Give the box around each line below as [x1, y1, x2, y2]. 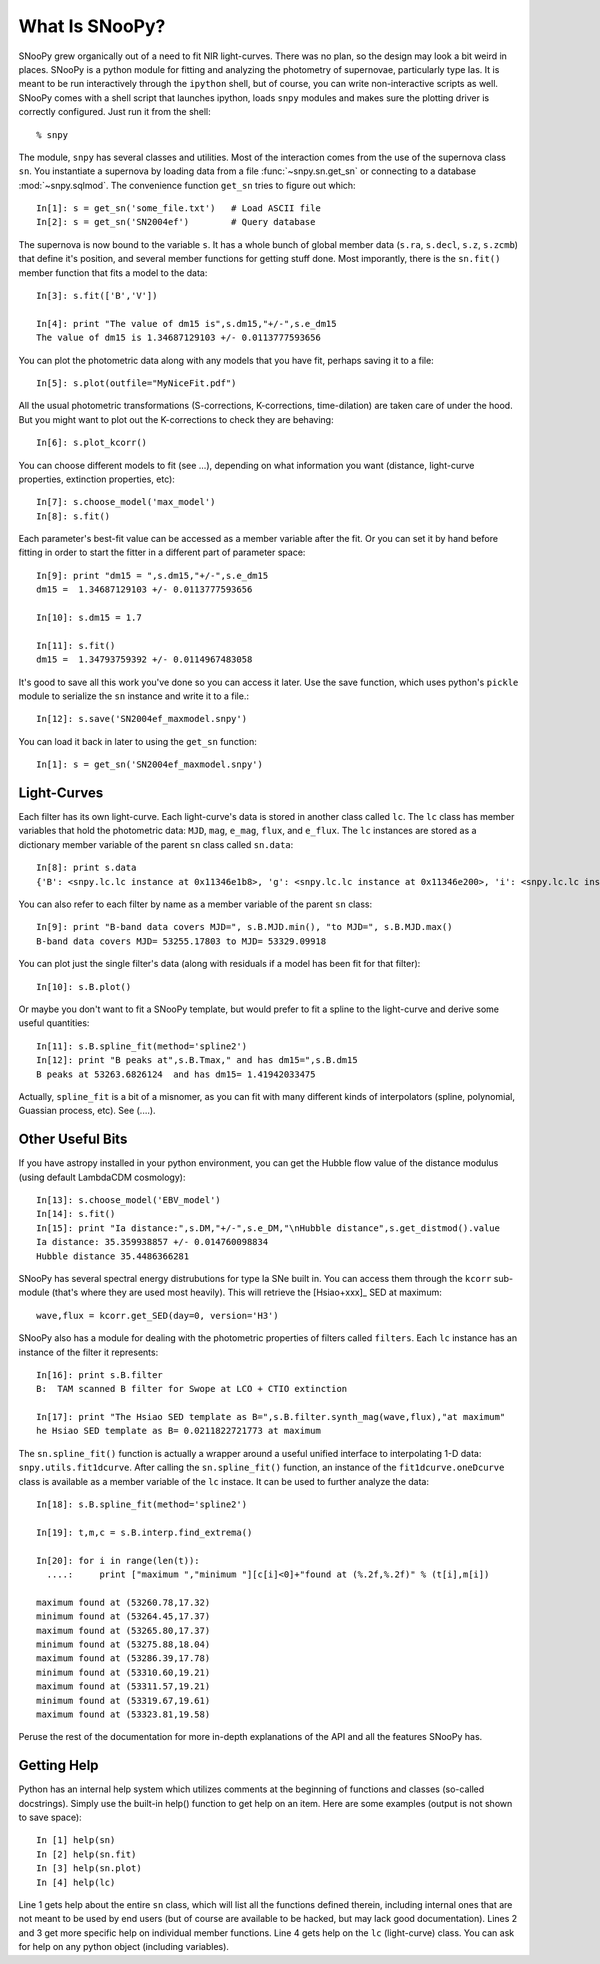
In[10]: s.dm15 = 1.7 [36, 612, 142, 624]
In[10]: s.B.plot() [36, 981, 132, 992]
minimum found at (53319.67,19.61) [36, 1695, 211, 1706]
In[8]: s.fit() [36, 510, 111, 522]
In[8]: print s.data [36, 862, 137, 874]
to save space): [18, 1811, 82, 1823]
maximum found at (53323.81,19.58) [36, 1708, 211, 1720]
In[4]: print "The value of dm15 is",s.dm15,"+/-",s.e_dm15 [36, 318, 337, 329]
